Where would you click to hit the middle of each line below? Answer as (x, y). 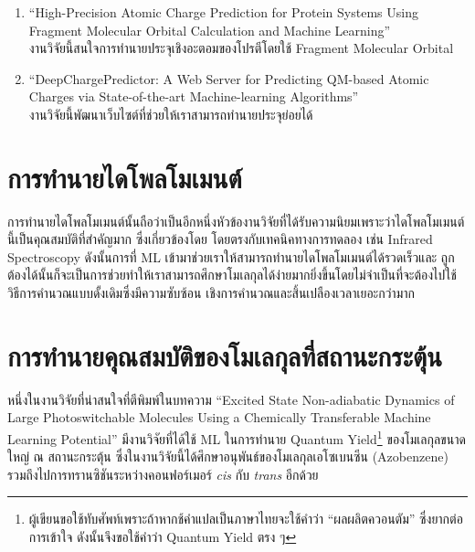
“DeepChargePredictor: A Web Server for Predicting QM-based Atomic (229, 78)
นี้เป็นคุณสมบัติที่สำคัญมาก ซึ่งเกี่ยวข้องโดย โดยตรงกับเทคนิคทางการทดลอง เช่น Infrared (220, 239)
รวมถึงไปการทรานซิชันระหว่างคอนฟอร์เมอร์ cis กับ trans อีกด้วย (163, 474)
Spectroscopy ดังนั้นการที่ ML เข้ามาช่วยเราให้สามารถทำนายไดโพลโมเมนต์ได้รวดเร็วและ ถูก (231, 256)
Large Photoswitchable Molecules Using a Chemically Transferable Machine (219, 417)
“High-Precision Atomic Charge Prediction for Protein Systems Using (223, 12)
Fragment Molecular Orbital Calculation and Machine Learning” (210, 30)
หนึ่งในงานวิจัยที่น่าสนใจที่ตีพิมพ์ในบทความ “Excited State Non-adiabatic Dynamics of (231, 399)
